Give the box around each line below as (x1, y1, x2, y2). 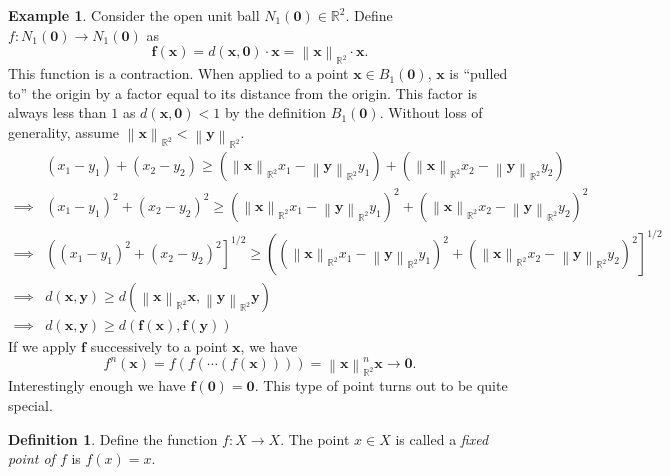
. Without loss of (379, 102, 483, 123)
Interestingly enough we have (8, 375, 186, 396)
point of (8, 448, 55, 469)
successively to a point (90, 336, 228, 357)
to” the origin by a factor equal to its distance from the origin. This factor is (8, 82, 478, 103)
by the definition (224, 102, 327, 123)
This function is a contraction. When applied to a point (8, 63, 349, 84)
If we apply (8, 336, 77, 357)
